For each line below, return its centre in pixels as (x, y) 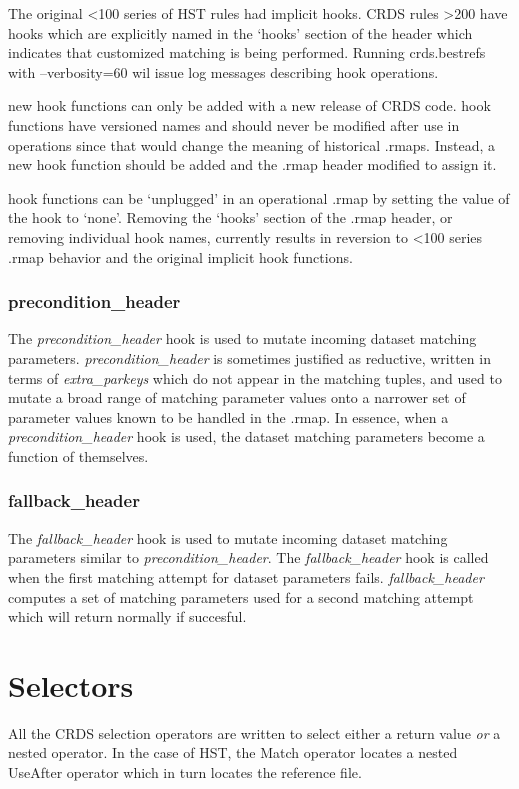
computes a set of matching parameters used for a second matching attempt (241, 596)
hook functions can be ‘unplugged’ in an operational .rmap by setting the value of (259, 197)
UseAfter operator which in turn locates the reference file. (185, 772)
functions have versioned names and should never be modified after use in (234, 124)
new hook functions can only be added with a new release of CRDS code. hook (249, 105)
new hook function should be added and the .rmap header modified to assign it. (252, 164)
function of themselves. (78, 455)
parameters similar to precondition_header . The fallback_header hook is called (248, 557)
